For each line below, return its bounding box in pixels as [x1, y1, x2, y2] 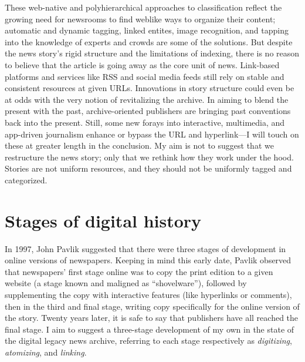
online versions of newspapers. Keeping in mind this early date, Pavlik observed [5, 254, 292, 266]
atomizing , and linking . [5, 346, 87, 358]
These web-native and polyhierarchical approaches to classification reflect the [5, 1, 282, 13]
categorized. [5, 173, 48, 186]
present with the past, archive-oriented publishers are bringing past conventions [5, 105, 291, 117]
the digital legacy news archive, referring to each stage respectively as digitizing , [5, 334, 292, 347]
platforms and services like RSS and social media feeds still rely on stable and [5, 70, 284, 82]
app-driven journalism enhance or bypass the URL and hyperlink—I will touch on [5, 128, 299, 140]
